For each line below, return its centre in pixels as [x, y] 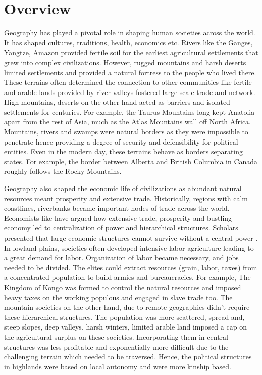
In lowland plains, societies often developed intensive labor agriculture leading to [129, 247]
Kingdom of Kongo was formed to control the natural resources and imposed [123, 287]
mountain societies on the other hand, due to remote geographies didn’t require [127, 307]
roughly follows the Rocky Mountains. [63, 171]
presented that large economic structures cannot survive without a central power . [131, 238]
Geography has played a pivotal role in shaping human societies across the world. [130, 33]
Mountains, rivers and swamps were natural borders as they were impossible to [126, 132]
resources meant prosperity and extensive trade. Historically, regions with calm [126, 198]
